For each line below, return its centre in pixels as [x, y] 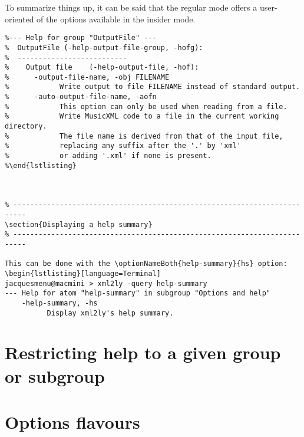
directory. [26, 126]
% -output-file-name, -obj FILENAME [87, 77]
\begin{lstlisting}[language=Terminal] [83, 273]
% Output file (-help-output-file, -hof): [102, 68]
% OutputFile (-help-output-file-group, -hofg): [104, 47]
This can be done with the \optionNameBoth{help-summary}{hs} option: [146, 264]
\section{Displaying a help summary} [79, 224]
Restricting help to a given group [143, 352]
